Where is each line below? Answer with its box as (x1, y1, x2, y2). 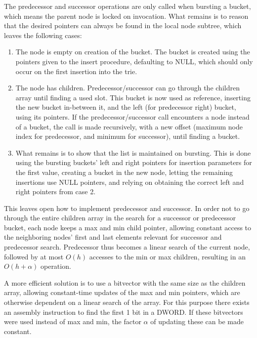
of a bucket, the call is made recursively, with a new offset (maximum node (15, 121, 243, 131)
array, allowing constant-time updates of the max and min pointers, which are (4, 287, 240, 297)
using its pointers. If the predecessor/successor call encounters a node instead (15, 111, 250, 122)
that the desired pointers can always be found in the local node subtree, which (4, 20, 242, 31)
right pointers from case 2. (15, 186, 96, 197)
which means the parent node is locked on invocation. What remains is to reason (4, 10, 249, 21)
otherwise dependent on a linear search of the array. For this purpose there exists (4, 297, 250, 307)
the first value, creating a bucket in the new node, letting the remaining (15, 167, 233, 177)
